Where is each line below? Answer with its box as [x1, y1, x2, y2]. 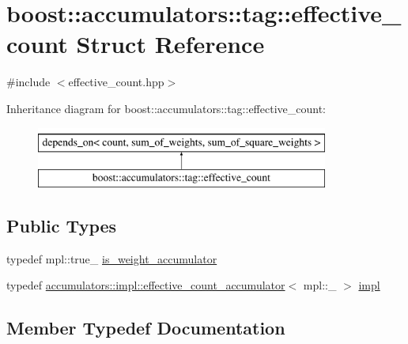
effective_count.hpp [68, 74, 164, 90]
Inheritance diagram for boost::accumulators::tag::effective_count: [6, 100, 326, 116]
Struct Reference [76, 28, 265, 60]
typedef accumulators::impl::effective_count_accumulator [6, 277, 285, 293]
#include [6, 74, 51, 90]
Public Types [6, 214, 117, 238]
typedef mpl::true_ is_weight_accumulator [6, 250, 217, 267]
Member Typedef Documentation [6, 316, 285, 340]
